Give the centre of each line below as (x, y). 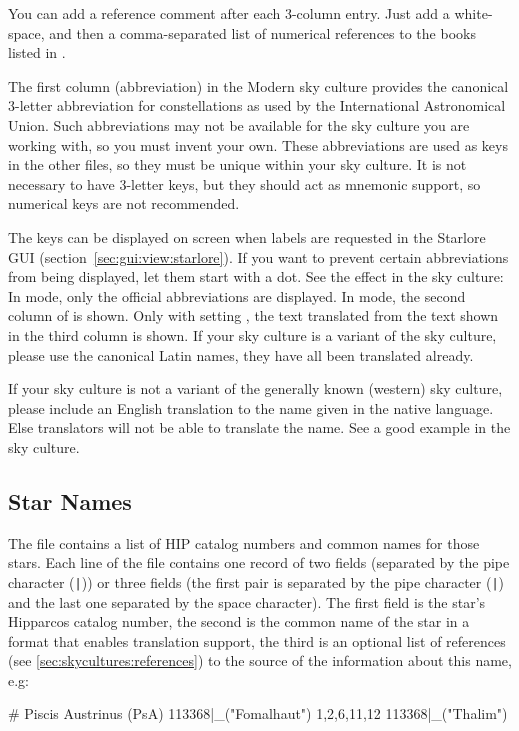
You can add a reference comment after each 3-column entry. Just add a (229, 13)
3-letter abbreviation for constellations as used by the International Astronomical (257, 105)
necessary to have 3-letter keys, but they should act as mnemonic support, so (244, 183)
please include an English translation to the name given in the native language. (251, 407)
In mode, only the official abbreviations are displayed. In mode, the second (237, 295)
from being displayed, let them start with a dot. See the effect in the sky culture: (256, 276)
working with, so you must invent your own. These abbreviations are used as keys (258, 144)
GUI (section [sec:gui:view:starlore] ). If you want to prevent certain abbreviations (258, 256)
